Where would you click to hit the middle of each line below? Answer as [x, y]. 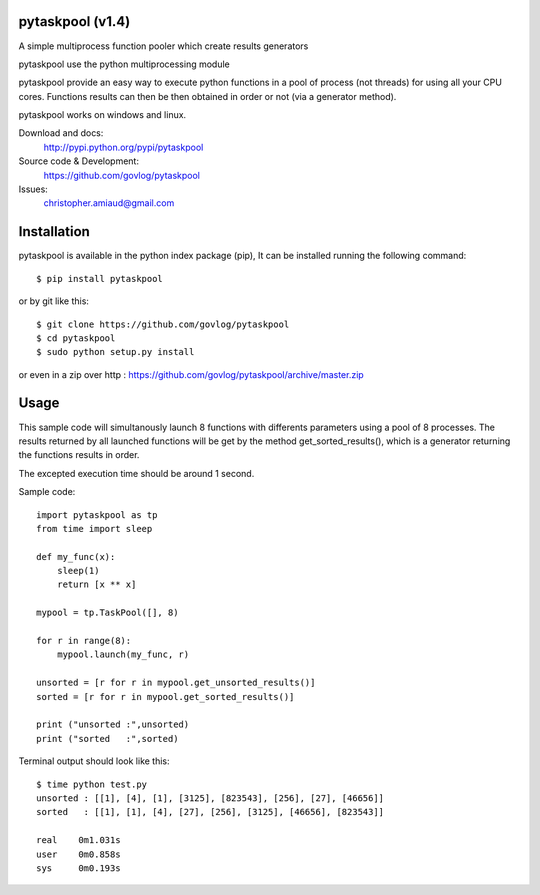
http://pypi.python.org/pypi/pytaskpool [123, 147]
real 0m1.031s [78, 840]
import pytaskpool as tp [97, 514]
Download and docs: [61, 133]
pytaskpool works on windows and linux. [102, 115]
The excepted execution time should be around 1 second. [136, 473]
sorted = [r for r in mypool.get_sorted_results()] [165, 696]
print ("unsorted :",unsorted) [113, 724]
